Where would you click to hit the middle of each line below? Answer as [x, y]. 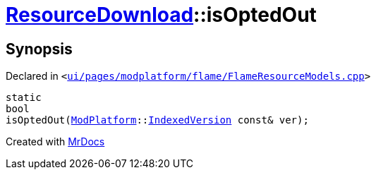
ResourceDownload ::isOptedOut [161, 15]
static [24, 98]
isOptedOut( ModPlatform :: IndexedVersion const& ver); [157, 120]
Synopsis [39, 49]
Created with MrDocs [55, 142]
